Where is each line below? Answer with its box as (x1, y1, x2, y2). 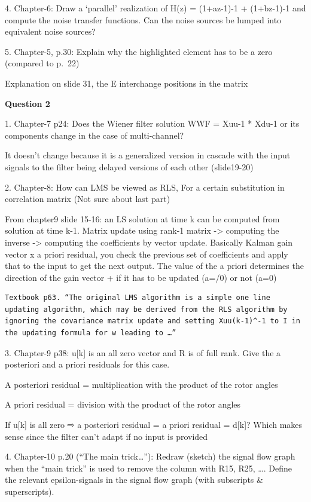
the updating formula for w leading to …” (5, 329, 176, 338)
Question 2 (5, 97, 50, 109)
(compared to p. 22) (5, 57, 80, 69)
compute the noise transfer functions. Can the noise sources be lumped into (5, 13, 282, 26)
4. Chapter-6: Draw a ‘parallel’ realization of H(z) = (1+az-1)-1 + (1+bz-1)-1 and (5, 2, 306, 14)
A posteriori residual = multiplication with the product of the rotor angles (5, 378, 278, 390)
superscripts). (5, 485, 54, 497)
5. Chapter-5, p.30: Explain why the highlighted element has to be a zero (5, 45, 273, 57)
